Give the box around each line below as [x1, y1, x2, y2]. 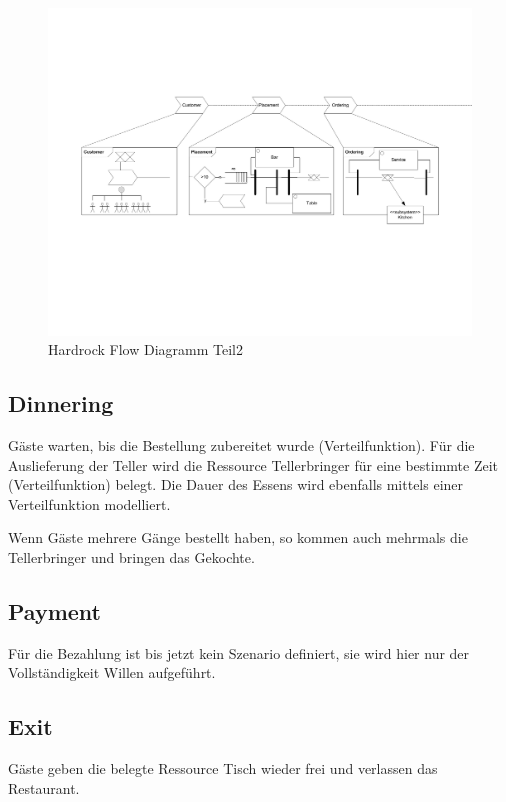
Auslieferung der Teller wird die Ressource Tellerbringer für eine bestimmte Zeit [8, 454, 499, 475]
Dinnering [8, 388, 114, 419]
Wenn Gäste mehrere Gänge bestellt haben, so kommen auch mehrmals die [8, 527, 468, 548]
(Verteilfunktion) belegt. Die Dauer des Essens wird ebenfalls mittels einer [8, 474, 464, 495]
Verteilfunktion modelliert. [8, 493, 171, 514]
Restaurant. [8, 777, 80, 798]
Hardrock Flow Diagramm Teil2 [48, 339, 243, 360]
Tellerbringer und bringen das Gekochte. [8, 546, 255, 567]
